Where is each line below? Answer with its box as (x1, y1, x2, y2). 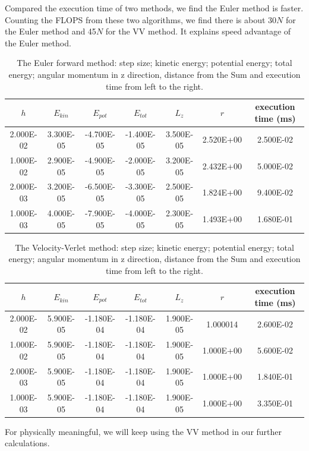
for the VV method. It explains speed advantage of (105, 25, 291, 37)
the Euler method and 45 (5, 25, 96, 37)
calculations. (5, 437, 50, 449)
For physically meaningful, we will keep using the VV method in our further (5, 425, 282, 437)
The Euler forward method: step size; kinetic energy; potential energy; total (17, 56, 292, 69)
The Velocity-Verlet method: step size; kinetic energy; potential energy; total (15, 241, 294, 253)
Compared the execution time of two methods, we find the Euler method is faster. (5, 2, 304, 14)
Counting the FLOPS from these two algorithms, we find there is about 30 (5, 13, 277, 26)
